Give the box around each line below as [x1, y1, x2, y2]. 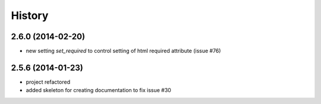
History [11, 9, 49, 22]
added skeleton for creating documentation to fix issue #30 [26, 87, 172, 94]
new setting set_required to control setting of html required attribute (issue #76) [26, 48, 221, 55]
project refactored [26, 78, 71, 86]
